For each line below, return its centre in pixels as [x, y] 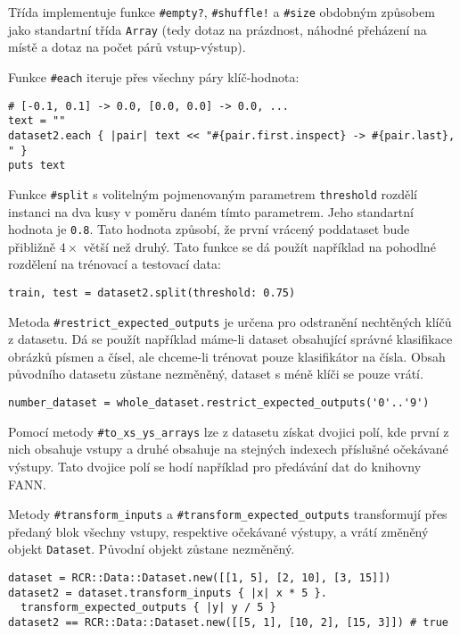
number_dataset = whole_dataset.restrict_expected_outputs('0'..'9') [219, 403]
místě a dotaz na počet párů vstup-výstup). [127, 47]
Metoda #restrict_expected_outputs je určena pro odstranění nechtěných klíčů [230, 321]
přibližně [32, 246]
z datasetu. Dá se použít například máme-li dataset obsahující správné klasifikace [230, 339]
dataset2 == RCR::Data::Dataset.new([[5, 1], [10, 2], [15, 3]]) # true [228, 622]
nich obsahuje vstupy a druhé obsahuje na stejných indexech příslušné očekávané [228, 449]
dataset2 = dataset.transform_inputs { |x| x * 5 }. [168, 593]
